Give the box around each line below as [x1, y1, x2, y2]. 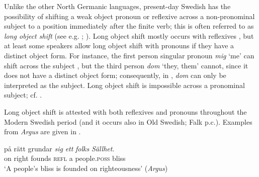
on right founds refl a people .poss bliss [4, 153, 126, 163]
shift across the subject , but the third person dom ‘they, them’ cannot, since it [4, 60, 248, 70]
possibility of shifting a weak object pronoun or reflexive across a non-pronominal [4, 11, 255, 21]
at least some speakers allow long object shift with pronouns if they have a [4, 40, 234, 51]
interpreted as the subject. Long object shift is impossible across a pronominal [4, 79, 245, 90]
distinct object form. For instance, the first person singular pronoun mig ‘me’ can [4, 50, 254, 60]
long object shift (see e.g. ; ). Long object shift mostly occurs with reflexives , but [4, 30, 254, 41]
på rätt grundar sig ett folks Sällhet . [4, 143, 115, 153]
